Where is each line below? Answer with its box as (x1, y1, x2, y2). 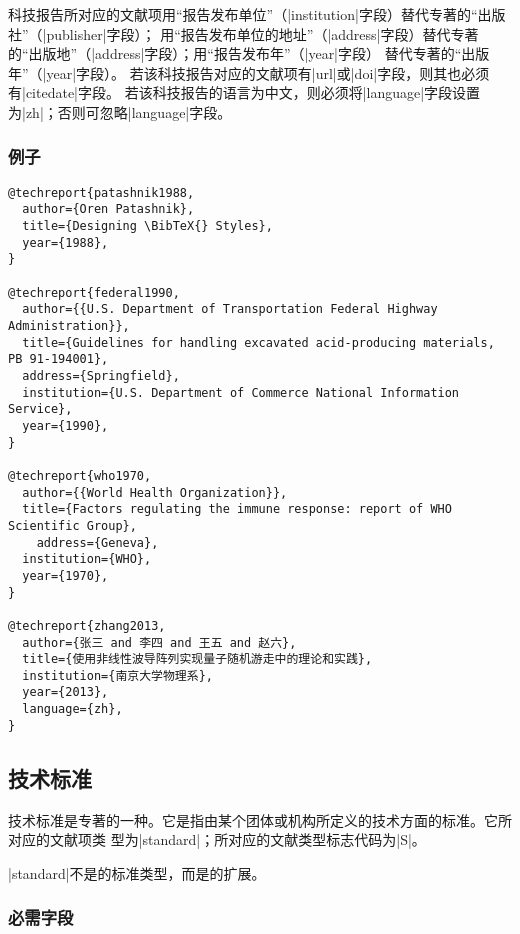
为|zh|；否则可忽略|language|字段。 (8, 101, 232, 122)
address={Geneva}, (36, 535, 159, 550)
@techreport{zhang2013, (8, 618, 166, 633)
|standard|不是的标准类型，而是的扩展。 (8, 862, 266, 883)
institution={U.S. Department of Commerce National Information (22, 385, 460, 400)
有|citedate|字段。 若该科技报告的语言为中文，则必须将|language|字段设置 (8, 82, 481, 103)
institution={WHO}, (22, 552, 152, 567)
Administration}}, (8, 319, 130, 334)
